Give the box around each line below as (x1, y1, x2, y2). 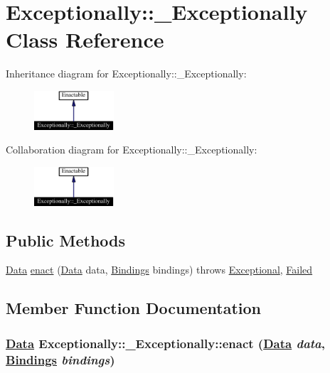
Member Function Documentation (6, 297, 262, 319)
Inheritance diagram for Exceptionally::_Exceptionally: (6, 66, 247, 81)
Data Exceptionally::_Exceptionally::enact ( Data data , (6, 334, 325, 352)
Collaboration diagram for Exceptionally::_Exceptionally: (6, 142, 257, 157)
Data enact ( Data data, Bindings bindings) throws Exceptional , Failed (6, 262, 313, 277)
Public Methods (6, 229, 126, 251)
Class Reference (6, 25, 164, 54)
